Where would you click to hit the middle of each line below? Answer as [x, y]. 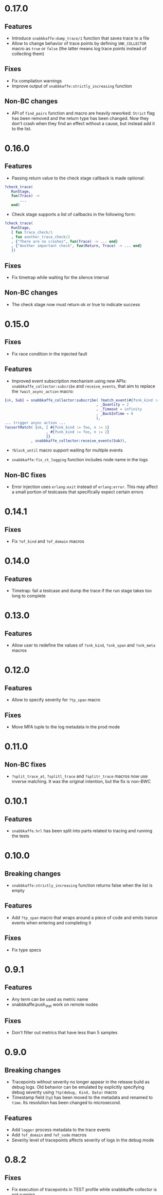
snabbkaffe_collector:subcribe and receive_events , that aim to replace [83, 386]
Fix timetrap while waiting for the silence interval [60, 277]
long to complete [28, 596]
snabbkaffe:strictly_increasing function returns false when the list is [82, 885]
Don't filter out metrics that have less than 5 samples [64, 1033]
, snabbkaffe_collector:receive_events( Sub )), [79, 441]
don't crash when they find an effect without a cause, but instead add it [83, 123]
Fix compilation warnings [37, 80]
